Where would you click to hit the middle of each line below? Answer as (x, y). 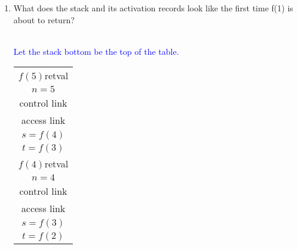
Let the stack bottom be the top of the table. (96, 51)
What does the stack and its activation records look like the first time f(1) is (153, 8)
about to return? (44, 19)
